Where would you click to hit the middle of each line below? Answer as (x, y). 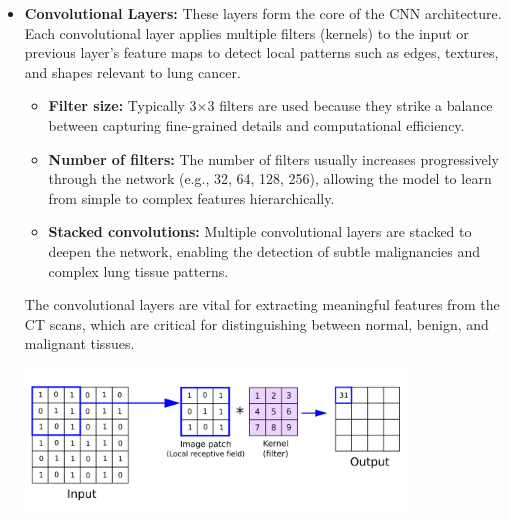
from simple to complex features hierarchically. (191, 197)
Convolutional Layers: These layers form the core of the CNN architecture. (263, 13)
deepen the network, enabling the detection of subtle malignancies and (264, 250)
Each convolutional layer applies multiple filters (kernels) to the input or (246, 32)
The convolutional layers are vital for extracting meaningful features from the (262, 304)
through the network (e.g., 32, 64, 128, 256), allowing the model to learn (270, 178)
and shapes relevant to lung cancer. (132, 71)
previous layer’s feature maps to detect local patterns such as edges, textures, (261, 52)
